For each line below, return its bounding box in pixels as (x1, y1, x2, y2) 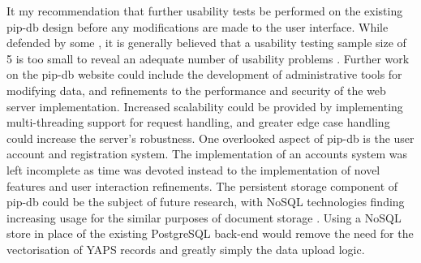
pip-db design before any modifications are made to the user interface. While (6, 18, 389, 35)
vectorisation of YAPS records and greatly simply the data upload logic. (6, 240, 365, 257)
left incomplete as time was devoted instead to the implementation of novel (6, 161, 380, 178)
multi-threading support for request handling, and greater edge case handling (6, 114, 390, 131)
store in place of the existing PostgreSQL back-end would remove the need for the (6, 225, 414, 242)
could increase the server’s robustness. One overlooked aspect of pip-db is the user (6, 129, 415, 146)
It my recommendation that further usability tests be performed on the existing (6, 2, 403, 19)
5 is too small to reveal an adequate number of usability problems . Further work (6, 50, 410, 67)
